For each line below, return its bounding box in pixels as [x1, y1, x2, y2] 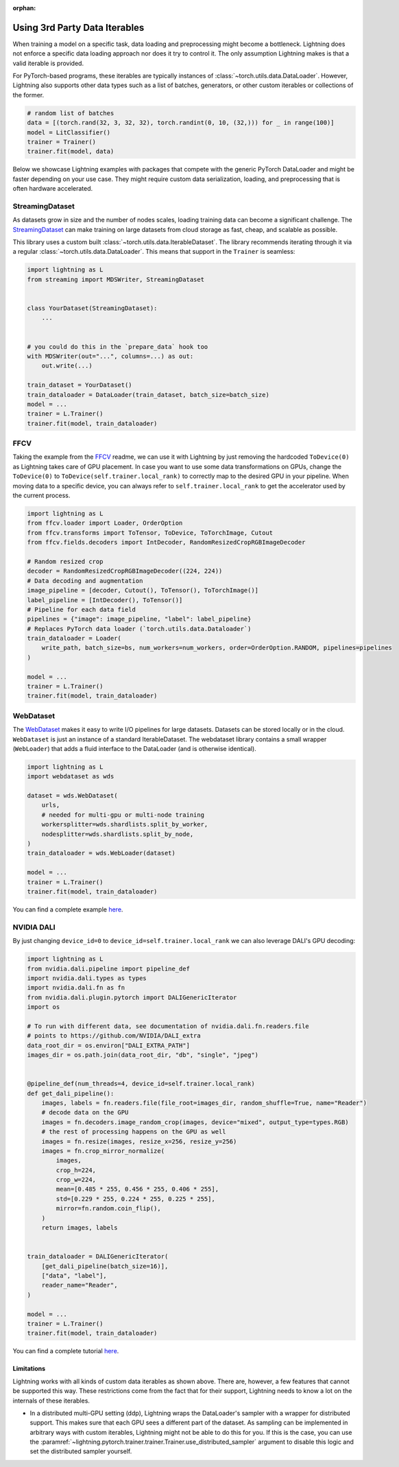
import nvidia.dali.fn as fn [27, 984, 125, 992]
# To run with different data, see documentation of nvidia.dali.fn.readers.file [27, 1022, 310, 1030]
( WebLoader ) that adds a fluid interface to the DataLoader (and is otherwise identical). [12, 744, 256, 752]
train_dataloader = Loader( [27, 634, 121, 643]
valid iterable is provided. [12, 59, 84, 67]
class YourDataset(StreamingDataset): [27, 305, 158, 312]
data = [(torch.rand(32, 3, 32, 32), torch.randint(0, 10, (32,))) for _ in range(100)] [27, 119, 335, 127]
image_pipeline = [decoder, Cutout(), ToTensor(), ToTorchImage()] [27, 586, 259, 595]
